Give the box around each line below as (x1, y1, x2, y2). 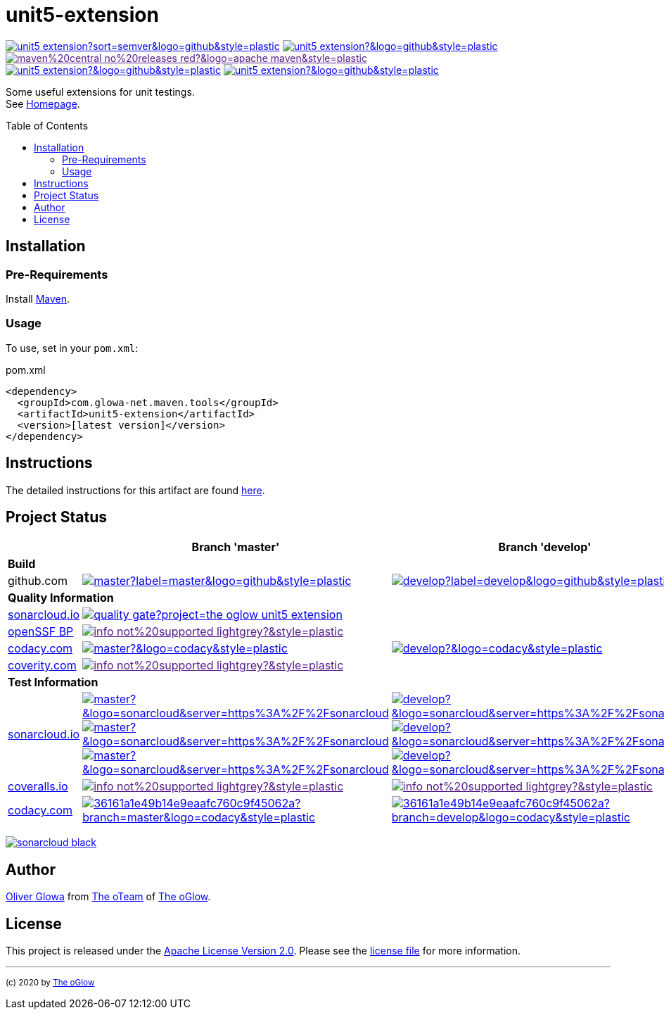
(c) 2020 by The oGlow (6, 978, 95, 988)
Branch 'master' (191, 540, 280, 555)
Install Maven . (6, 292, 70, 305)
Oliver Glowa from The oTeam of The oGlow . (6, 890, 211, 903)
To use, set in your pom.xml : (6, 341, 139, 354)
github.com (8, 574, 68, 588)
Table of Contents (6, 119, 89, 132)
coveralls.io (8, 779, 68, 794)
